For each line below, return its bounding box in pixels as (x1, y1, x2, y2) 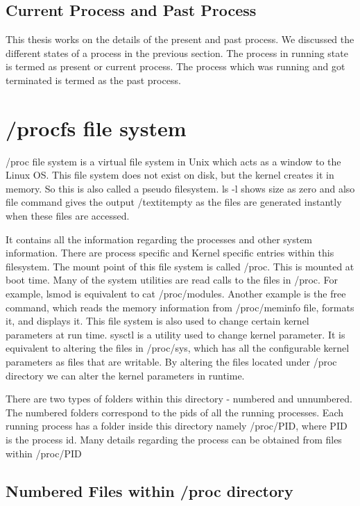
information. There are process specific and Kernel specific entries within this (6, 245, 334, 260)
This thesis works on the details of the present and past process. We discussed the (6, 32, 354, 47)
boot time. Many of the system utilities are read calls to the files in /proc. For (6, 272, 338, 287)
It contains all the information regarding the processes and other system (6, 231, 313, 246)
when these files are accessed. (6, 209, 130, 223)
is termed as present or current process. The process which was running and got (6, 59, 345, 74)
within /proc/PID (6, 446, 82, 460)
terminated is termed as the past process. (6, 72, 181, 87)
